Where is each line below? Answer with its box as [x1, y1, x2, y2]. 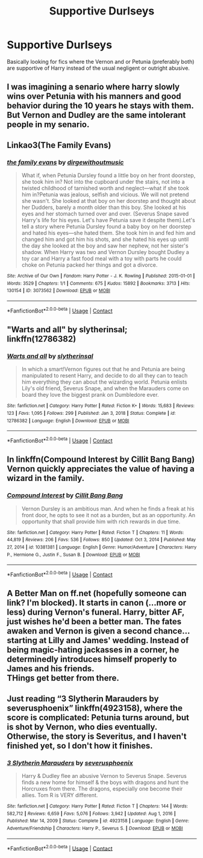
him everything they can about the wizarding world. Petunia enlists [21, 378, 187, 386]
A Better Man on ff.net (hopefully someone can [7, 588, 187, 598]
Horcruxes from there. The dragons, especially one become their [21, 785, 183, 792]
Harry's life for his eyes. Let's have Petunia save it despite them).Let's [21, 217, 195, 224]
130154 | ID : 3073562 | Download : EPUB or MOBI [7, 288, 111, 294]
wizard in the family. [7, 473, 85, 483]
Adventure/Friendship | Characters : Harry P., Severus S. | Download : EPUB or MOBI [7, 825, 183, 832]
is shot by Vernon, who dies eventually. [7, 721, 157, 732]
